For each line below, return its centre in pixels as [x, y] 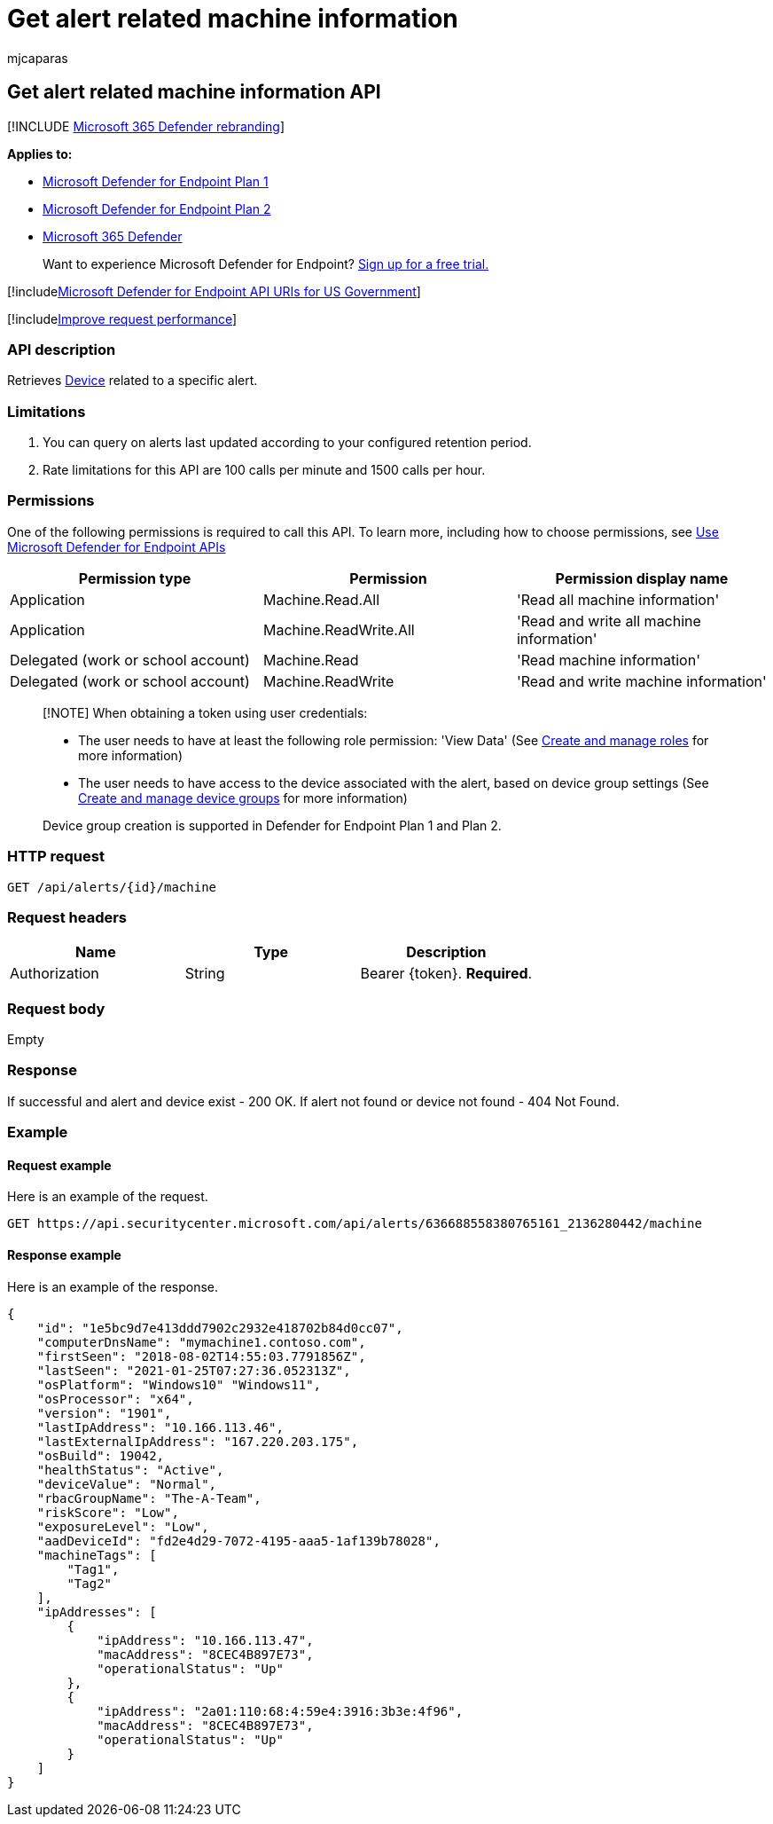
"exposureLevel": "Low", [123, 1526]
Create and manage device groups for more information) [243, 798]
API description [62, 349]
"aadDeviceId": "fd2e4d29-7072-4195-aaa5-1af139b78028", [238, 1541]
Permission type [135, 578]
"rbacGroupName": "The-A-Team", [149, 1498]
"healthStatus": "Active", [130, 1470]
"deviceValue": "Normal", [127, 1484]
